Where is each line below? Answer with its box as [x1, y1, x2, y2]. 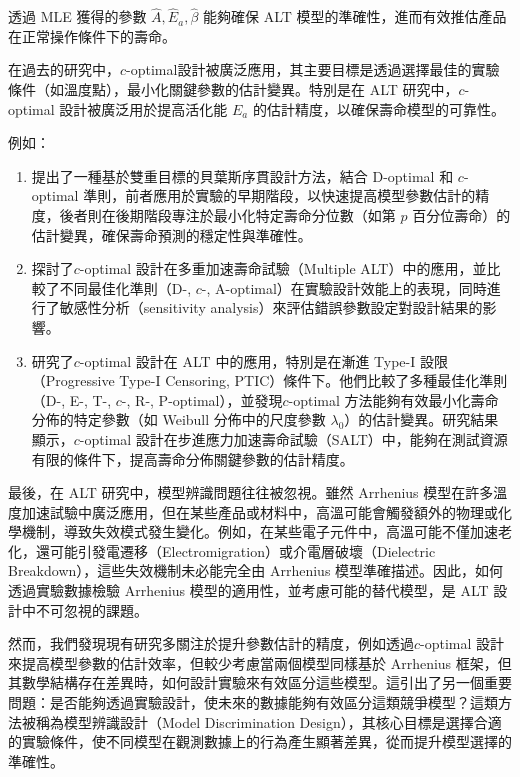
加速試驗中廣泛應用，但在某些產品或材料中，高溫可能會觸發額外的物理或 [21, 501, 498, 522]
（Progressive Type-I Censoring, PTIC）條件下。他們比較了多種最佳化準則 [31, 370, 508, 391]
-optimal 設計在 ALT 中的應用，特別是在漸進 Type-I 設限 [79, 350, 448, 371]
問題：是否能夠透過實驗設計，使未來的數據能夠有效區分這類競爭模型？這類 [8, 692, 498, 713]
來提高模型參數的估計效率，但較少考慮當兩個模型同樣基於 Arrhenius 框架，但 [8, 652, 512, 673]
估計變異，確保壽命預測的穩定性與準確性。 [31, 224, 312, 245]
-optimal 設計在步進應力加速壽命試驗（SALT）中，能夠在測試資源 [79, 428, 508, 449]
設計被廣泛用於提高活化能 [59, 98, 228, 119]
